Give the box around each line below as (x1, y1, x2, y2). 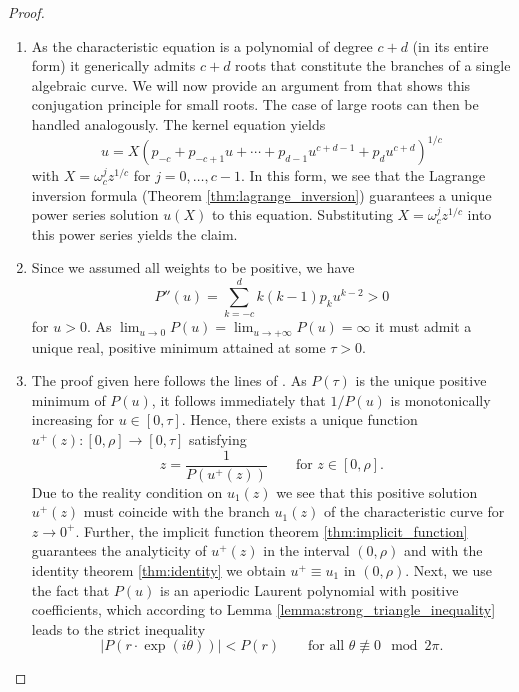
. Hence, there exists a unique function (181, 409, 418, 430)
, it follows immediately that (151, 389, 326, 410)
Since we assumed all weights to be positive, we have (31, 257, 355, 278)
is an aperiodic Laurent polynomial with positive (160, 579, 459, 600)
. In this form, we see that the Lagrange (240, 165, 486, 186)
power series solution (31, 204, 159, 225)
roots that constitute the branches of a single (235, 55, 511, 76)
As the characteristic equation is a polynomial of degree (31, 35, 373, 56)
